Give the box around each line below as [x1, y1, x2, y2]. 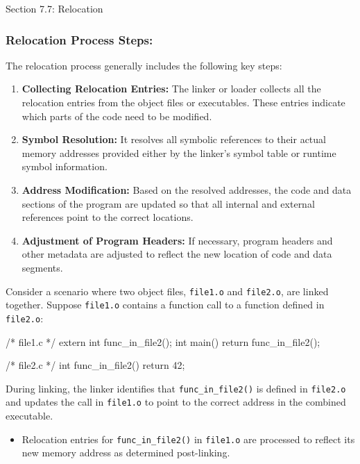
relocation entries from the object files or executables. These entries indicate [22, 95, 345, 109]
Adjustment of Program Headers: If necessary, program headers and [22, 233, 333, 247]
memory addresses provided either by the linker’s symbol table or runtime [22, 145, 336, 160]
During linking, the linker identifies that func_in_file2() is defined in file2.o [6, 381, 346, 395]
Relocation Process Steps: [6, 31, 153, 48]
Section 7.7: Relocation [6, 1, 103, 15]
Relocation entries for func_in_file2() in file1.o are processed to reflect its [22, 431, 355, 446]
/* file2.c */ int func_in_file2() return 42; [6, 358, 185, 372]
